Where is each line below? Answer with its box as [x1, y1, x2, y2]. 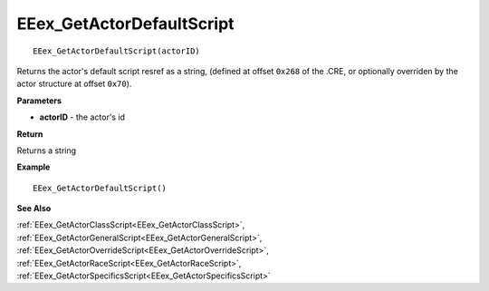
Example [16, 161, 51, 172]
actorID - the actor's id [39, 112, 126, 122]
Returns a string [16, 145, 77, 156]
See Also [16, 203, 52, 214]
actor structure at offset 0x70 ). [16, 78, 132, 90]
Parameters [16, 95, 62, 106]
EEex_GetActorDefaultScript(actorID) [33, 45, 201, 56]
